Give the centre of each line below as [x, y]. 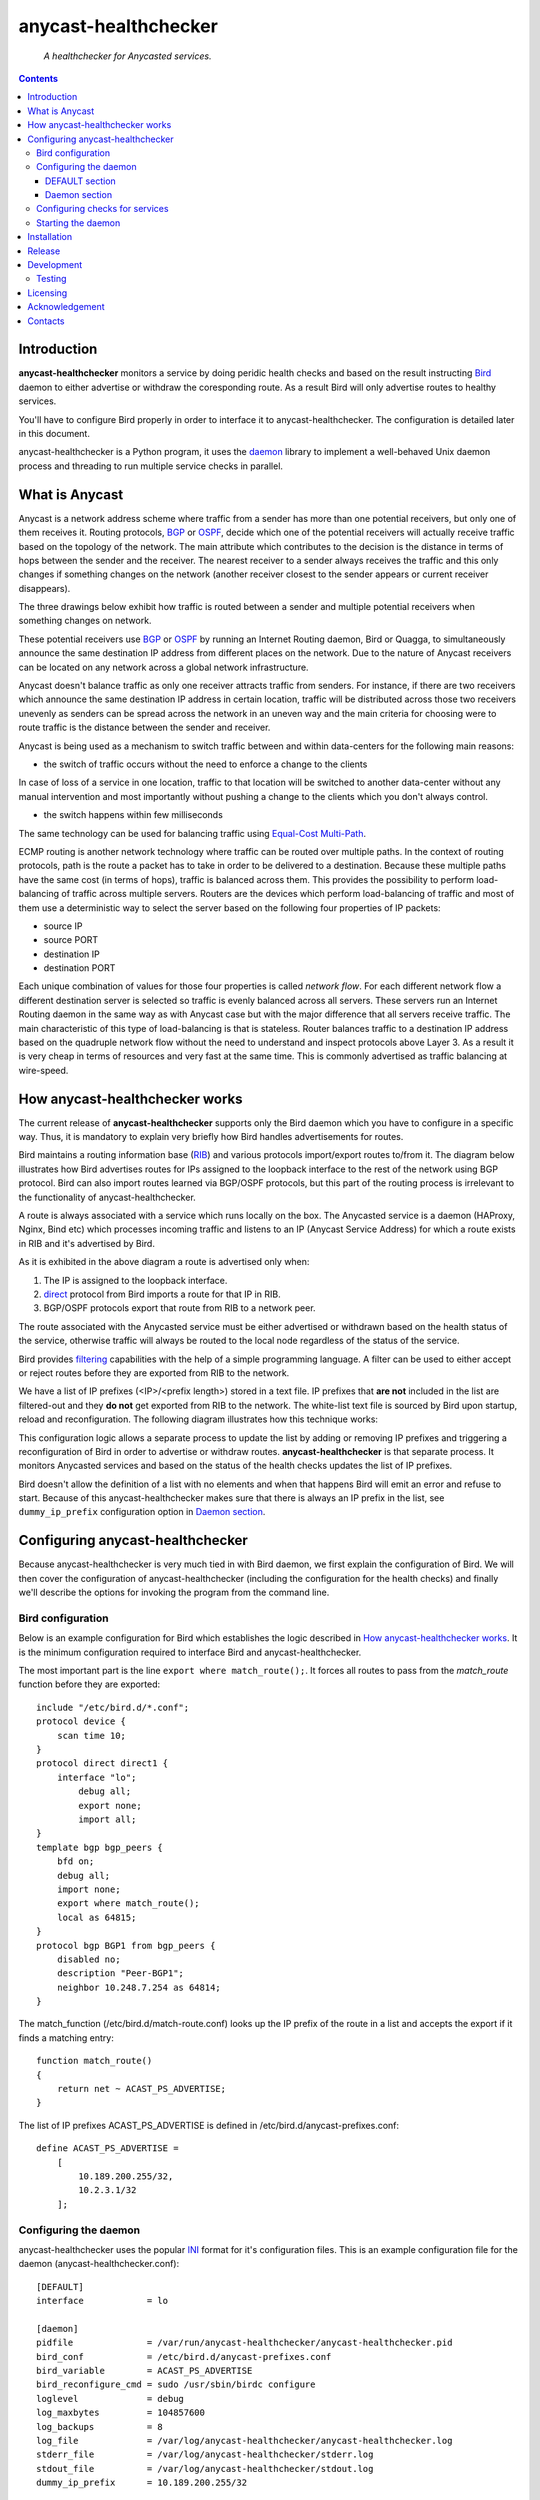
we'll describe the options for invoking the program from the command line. [174, 1592]
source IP [63, 926]
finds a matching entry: [66, 2037]
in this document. [54, 434]
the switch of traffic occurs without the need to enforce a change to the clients [205, 764]
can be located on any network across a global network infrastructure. [163, 667]
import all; [107, 1819]
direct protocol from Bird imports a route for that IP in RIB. [162, 1294]
